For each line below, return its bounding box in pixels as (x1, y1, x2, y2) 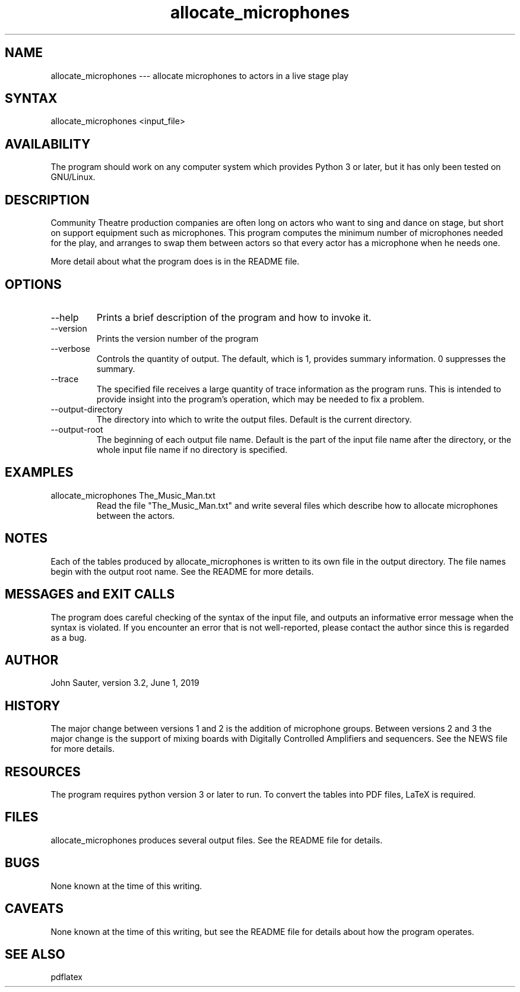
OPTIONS (5, 276, 62, 292)
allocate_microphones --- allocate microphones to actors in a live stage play (50, 70, 348, 81)
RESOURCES (5, 764, 81, 779)
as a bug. (50, 632, 87, 643)
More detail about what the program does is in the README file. (50, 256, 300, 267)
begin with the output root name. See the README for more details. (50, 566, 314, 577)
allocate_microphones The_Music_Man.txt (50, 490, 215, 500)
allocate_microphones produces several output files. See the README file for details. (50, 834, 383, 845)
